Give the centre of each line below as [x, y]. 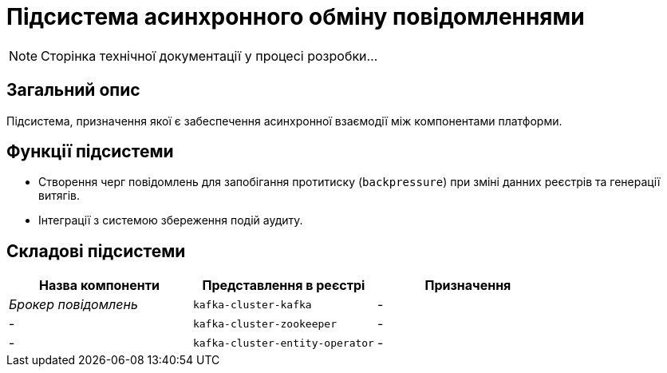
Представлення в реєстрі [284, 286]
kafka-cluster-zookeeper [264, 323]
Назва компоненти [99, 286]
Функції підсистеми [90, 152]
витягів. [59, 196]
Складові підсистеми [96, 251]
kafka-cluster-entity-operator [283, 343]
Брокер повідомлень [73, 305]
